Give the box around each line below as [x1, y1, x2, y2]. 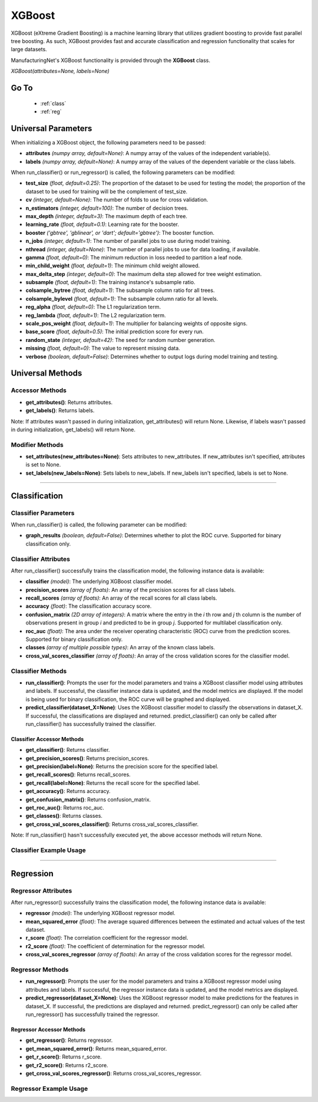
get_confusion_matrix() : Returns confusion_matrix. [25, 796, 151, 803]
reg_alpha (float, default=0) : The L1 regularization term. [25, 304, 161, 311]
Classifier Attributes [11, 555, 71, 563]
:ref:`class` [40, 100, 67, 107]
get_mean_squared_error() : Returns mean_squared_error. [25, 1045, 167, 1052]
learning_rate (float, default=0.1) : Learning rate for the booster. [25, 221, 180, 228]
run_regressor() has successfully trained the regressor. [25, 1011, 160, 1018]
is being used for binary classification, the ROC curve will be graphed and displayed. [25, 696, 231, 703]
